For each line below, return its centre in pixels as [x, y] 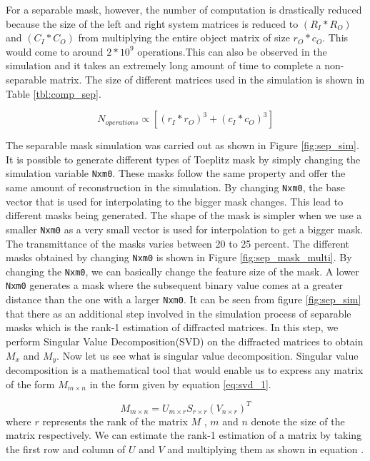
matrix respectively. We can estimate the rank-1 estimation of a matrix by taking [184, 435]
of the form [30, 384]
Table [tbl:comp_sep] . [54, 93]
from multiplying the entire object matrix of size [184, 37]
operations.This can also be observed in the [232, 51]
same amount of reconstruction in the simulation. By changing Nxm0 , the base [175, 187]
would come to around [55, 51]
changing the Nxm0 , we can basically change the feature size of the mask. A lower [182, 271]
